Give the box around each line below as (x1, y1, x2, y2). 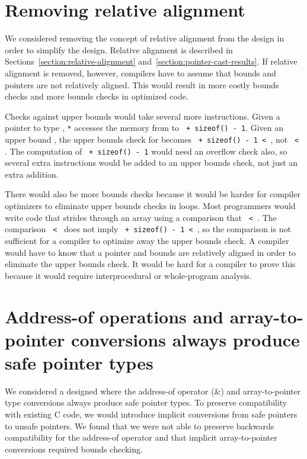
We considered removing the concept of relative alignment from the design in (5, 32, 284, 44)
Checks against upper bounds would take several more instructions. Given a (5, 110, 280, 122)
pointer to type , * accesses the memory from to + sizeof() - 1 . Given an (5, 121, 284, 134)
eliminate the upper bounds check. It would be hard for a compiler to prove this (5, 258, 296, 270)
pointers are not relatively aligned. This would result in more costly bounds (5, 78, 279, 91)
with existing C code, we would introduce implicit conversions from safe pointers (5, 408, 298, 420)
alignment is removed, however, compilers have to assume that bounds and (5, 66, 276, 79)
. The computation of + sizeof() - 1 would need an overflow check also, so (5, 145, 287, 157)
